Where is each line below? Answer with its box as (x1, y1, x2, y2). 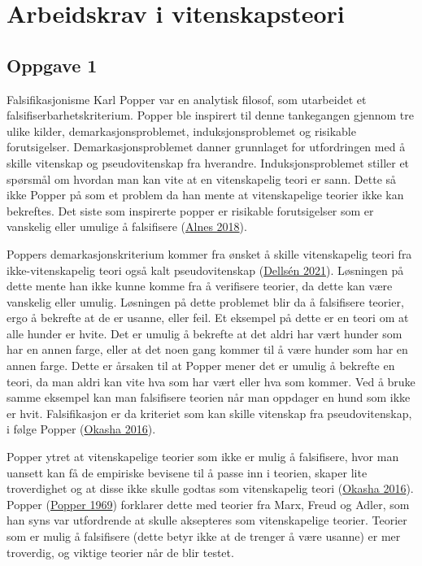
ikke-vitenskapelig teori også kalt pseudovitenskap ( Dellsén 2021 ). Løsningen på (7, 261, 404, 278)
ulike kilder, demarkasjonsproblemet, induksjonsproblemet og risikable (7, 122, 356, 139)
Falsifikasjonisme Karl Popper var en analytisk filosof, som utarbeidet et (7, 90, 367, 107)
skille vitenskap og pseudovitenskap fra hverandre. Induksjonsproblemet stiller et (7, 154, 410, 171)
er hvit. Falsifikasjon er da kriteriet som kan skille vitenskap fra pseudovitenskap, (7, 404, 412, 421)
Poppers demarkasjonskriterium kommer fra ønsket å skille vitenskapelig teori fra (7, 245, 412, 262)
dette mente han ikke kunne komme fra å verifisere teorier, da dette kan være (7, 277, 393, 294)
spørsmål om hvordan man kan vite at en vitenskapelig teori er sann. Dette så (7, 170, 397, 187)
